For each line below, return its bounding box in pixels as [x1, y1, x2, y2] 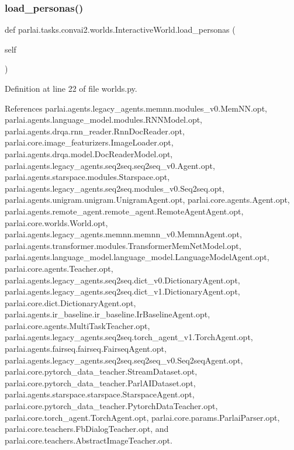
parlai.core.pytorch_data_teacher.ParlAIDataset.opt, [5, 376, 196, 389]
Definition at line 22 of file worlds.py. [5, 82, 137, 94]
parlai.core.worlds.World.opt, [5, 216, 108, 229]
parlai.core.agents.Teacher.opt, [5, 262, 113, 274]
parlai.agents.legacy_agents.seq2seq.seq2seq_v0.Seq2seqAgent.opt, [5, 354, 243, 366]
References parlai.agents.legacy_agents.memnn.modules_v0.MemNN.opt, [5, 102, 267, 114]
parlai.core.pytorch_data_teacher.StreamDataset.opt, [5, 365, 198, 378]
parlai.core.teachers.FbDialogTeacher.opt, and [5, 423, 169, 435]
